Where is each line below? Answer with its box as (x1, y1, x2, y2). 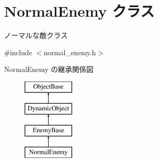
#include (4, 47, 32, 57)
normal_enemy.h (44, 47, 96, 57)
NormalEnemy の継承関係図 (4, 64, 94, 74)
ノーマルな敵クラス (4, 30, 68, 40)
